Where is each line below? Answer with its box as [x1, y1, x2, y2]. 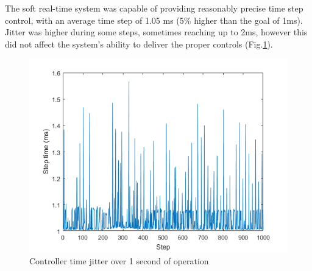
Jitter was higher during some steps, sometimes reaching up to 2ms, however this [5, 26, 308, 38]
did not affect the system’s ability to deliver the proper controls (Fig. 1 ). [5, 37, 273, 50]
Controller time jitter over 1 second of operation [29, 254, 209, 267]
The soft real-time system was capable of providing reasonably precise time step [5, 2, 303, 14]
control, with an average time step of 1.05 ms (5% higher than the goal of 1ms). [5, 13, 303, 26]
